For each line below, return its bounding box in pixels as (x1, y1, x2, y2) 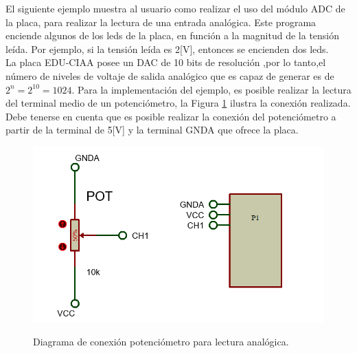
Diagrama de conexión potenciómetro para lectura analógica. (33, 334, 289, 349)
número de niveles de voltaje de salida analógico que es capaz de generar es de (5, 68, 334, 83)
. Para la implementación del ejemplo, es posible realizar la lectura (71, 82, 352, 96)
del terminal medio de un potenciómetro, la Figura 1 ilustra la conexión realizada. (5, 96, 351, 110)
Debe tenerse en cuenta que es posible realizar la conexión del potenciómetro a (5, 109, 336, 123)
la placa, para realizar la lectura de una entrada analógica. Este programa (5, 14, 316, 29)
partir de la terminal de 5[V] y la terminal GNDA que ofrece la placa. (5, 122, 299, 137)
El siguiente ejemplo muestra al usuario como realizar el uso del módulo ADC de (5, 1, 345, 15)
